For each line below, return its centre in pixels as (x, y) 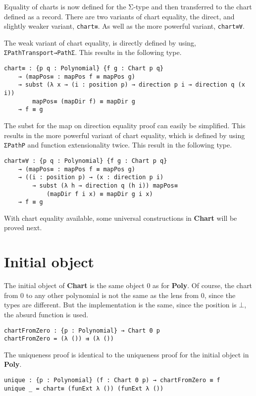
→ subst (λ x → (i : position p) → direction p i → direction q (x (131, 85)
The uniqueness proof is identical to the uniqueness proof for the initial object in (127, 354)
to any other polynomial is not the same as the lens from (112, 295)
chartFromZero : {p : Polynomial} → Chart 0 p (82, 330)
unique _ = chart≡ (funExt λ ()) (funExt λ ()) (84, 388)
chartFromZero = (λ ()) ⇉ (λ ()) (59, 339)
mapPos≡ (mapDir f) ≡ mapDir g (84, 101)
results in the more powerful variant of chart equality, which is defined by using (125, 135)
